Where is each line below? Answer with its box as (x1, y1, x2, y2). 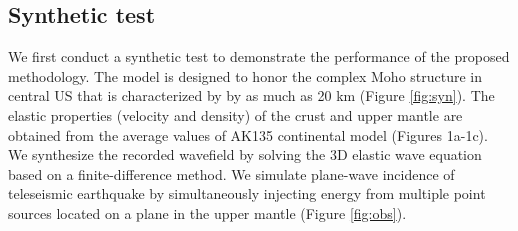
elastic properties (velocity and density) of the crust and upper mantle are (8, 104, 463, 125)
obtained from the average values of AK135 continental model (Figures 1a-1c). (8, 124, 488, 145)
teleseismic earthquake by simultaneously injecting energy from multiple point (8, 183, 486, 204)
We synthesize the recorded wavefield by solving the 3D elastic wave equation (8, 144, 482, 165)
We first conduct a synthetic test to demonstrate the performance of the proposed (8, 46, 510, 67)
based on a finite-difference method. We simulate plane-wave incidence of (8, 163, 455, 184)
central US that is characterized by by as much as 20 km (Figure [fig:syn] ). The (8, 85, 495, 106)
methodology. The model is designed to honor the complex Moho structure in (8, 65, 483, 86)
